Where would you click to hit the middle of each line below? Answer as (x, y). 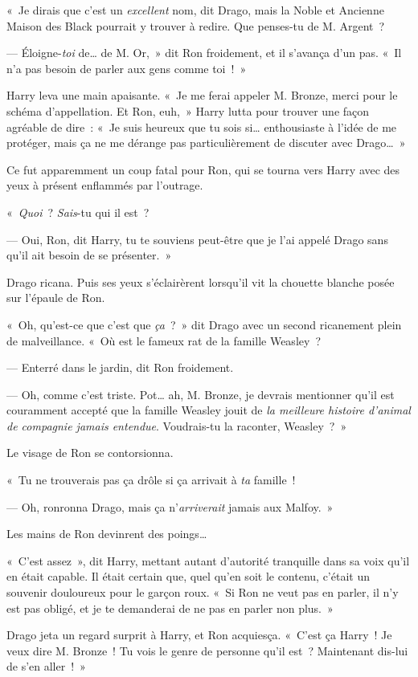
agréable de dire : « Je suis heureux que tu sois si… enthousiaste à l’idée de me (202, 126)
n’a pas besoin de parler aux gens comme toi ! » (127, 68)
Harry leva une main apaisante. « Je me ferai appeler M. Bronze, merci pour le (202, 95)
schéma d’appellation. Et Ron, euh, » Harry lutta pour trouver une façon (188, 110)
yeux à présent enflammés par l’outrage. (105, 185)
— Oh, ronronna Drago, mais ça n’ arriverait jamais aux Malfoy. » (170, 506)
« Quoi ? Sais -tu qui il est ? (78, 212)
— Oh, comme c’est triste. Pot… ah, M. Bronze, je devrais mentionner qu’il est (201, 394)
